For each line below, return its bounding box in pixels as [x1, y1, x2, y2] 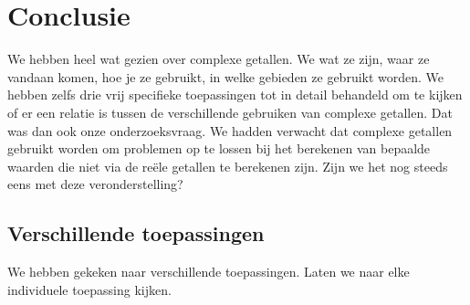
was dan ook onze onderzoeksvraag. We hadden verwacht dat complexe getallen [7, 121, 453, 140]
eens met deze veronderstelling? [7, 174, 183, 194]
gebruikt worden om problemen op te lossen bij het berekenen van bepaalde [7, 139, 431, 158]
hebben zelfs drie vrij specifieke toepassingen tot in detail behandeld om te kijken [7, 85, 463, 104]
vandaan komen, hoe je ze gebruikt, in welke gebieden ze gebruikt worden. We [7, 67, 444, 86]
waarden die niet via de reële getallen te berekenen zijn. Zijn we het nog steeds [7, 156, 448, 175]
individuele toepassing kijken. [7, 279, 172, 299]
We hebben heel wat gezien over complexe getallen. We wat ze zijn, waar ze [7, 49, 430, 68]
